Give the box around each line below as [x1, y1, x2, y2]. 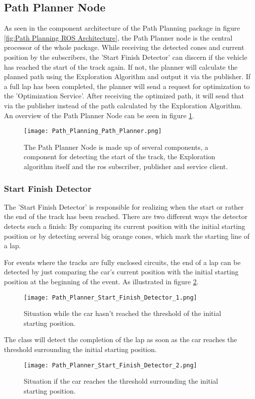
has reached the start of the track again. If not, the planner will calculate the [4, 61, 238, 72]
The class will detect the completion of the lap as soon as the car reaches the [4, 334, 237, 345]
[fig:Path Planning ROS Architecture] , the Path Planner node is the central [4, 32, 233, 43]
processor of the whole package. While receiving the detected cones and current [4, 42, 245, 52]
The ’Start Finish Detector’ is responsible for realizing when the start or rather [4, 201, 244, 212]
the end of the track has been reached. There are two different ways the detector [4, 211, 248, 222]
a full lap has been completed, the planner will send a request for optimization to [4, 81, 250, 91]
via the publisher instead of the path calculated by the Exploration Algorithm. [4, 100, 242, 110]
